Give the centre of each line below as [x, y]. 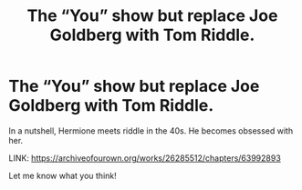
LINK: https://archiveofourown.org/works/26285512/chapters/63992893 [145, 158]
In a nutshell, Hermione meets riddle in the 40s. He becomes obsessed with [151, 130]
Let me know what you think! [62, 175]
